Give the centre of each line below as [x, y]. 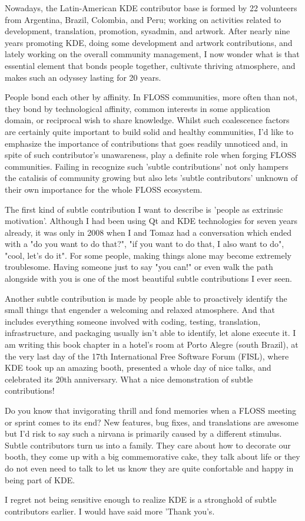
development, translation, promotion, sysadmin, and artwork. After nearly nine [147, 31]
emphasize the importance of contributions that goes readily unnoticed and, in [146, 143]
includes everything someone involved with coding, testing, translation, [133, 321]
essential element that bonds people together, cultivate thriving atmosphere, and [150, 65]
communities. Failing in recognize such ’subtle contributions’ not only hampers [147, 166]
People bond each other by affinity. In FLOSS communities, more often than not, [151, 97]
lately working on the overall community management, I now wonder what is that [152, 54]
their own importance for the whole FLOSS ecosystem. [104, 189]
